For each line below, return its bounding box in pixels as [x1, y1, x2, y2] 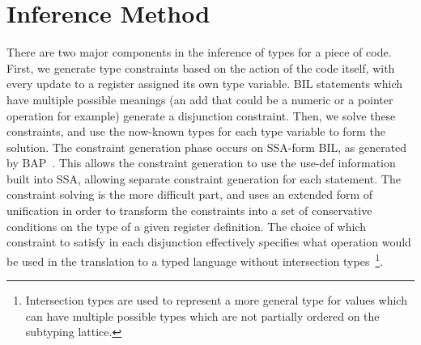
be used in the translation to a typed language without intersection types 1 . [6, 250, 384, 269]
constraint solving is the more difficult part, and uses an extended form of [6, 186, 373, 203]
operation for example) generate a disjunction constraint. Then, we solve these [6, 107, 396, 124]
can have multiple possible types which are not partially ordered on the [25, 307, 380, 324]
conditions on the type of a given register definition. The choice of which [6, 217, 366, 234]
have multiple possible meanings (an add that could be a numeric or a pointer [6, 90, 393, 107]
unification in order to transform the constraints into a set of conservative [6, 202, 372, 219]
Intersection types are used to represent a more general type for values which [25, 292, 407, 309]
